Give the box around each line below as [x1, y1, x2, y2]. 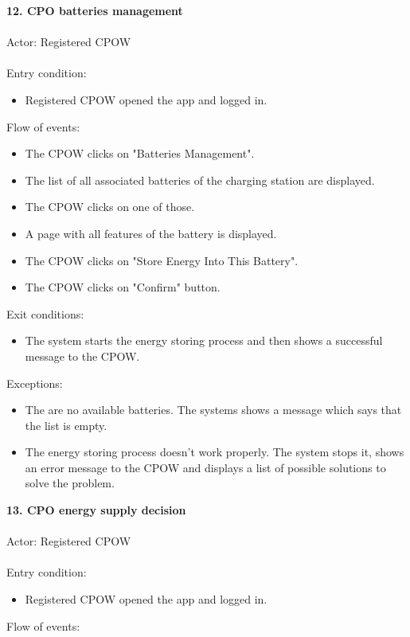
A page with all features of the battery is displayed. [25, 225, 277, 241]
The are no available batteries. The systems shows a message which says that [25, 401, 402, 418]
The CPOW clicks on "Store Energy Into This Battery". [25, 252, 299, 268]
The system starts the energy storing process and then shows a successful [25, 332, 383, 349]
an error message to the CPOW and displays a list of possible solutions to [25, 459, 386, 475]
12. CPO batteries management [6, 2, 183, 18]
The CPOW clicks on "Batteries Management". [25, 145, 255, 162]
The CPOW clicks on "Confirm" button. [25, 279, 221, 295]
